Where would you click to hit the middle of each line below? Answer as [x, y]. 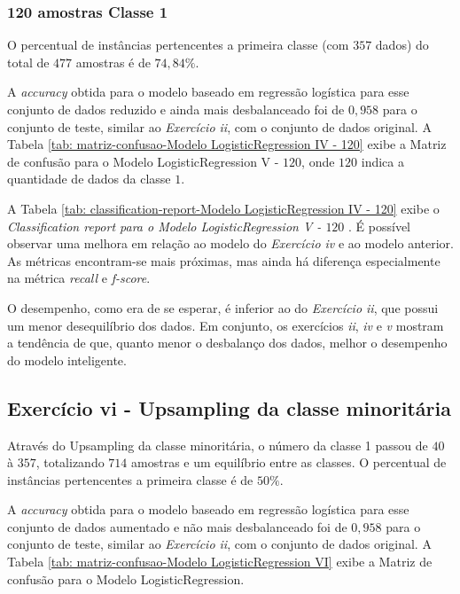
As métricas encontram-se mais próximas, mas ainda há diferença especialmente [224, 260]
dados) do [402, 45]
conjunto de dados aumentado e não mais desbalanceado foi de [177, 526]
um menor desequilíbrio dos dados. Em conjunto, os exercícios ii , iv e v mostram [226, 325]
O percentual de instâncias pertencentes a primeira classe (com [178, 45]
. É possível [379, 226]
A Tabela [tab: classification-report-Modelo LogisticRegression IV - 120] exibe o [223, 208]
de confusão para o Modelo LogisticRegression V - [143, 161]
